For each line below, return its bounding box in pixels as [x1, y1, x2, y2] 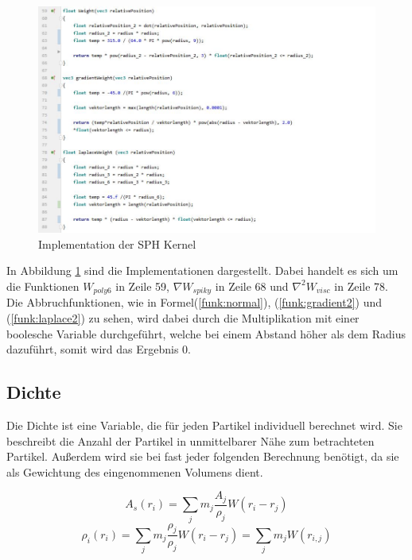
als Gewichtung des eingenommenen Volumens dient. [6, 463, 263, 480]
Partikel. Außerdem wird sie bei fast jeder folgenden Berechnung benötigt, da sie [6, 448, 399, 465]
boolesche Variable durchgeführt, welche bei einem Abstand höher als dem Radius [6, 325, 406, 342]
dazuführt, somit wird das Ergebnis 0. [6, 341, 191, 357]
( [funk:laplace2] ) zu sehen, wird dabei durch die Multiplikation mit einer [6, 309, 360, 326]
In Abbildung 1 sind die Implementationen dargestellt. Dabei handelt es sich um [6, 262, 398, 279]
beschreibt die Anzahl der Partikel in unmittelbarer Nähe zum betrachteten [6, 432, 375, 449]
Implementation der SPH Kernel [38, 235, 196, 252]
